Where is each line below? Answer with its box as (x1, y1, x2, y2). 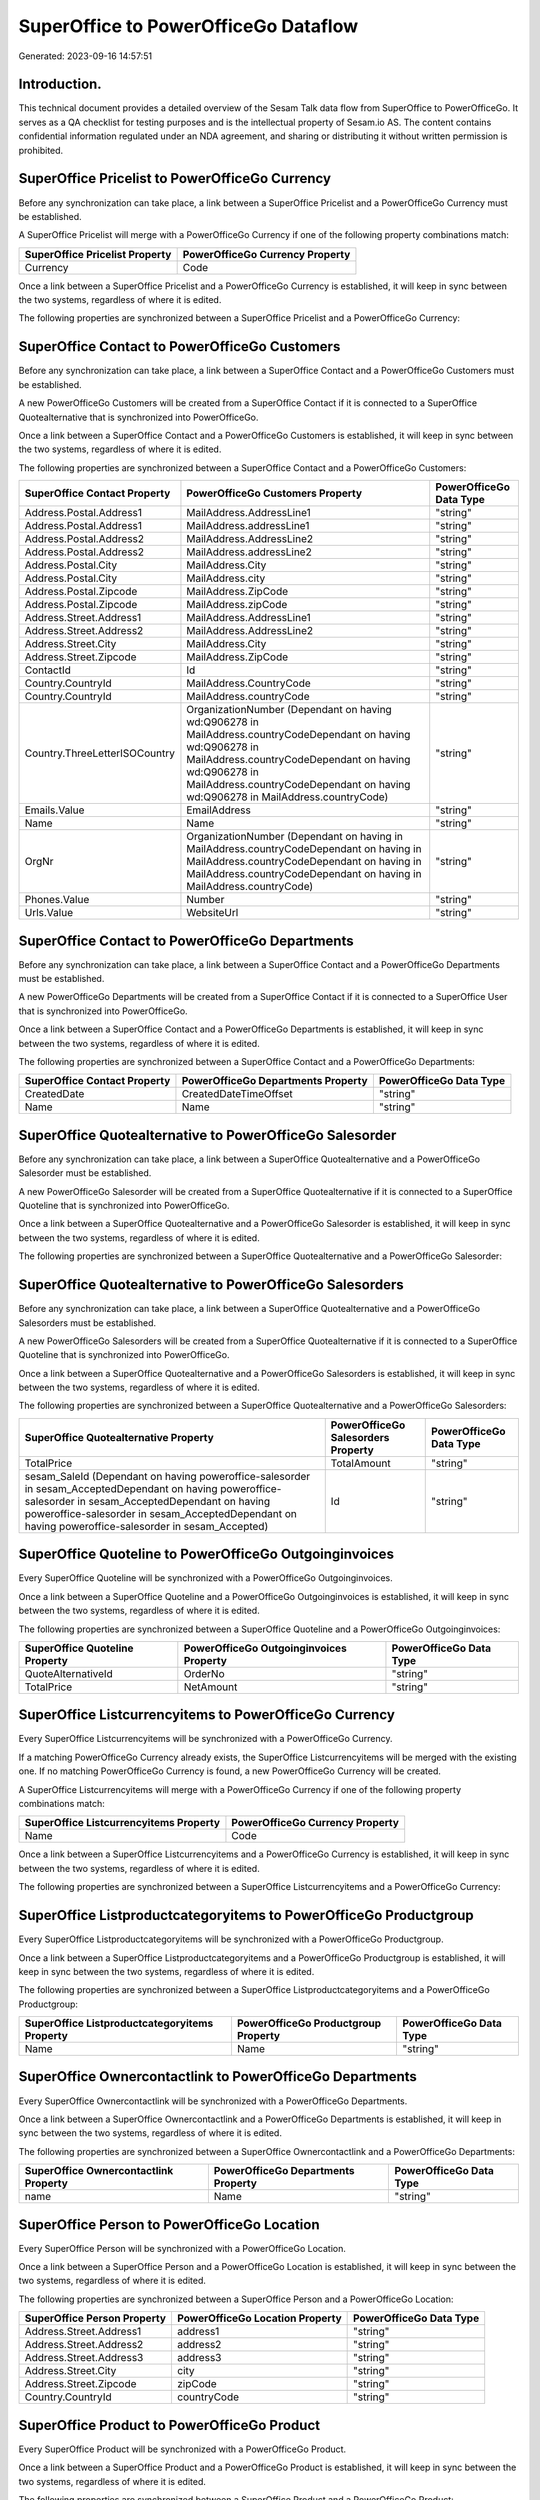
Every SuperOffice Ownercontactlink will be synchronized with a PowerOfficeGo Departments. (18, 2095, 408, 2107)
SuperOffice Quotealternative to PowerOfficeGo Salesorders (18, 1276, 404, 1294)
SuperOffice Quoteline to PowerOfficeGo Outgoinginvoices (18, 1546, 395, 1563)
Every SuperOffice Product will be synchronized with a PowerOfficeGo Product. (18, 2443, 347, 2455)
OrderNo (183, 1666, 225, 1680)
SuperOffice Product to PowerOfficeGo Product (18, 2416, 320, 2434)
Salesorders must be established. (18, 1316, 157, 1329)
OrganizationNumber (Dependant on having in (186, 830, 404, 844)
